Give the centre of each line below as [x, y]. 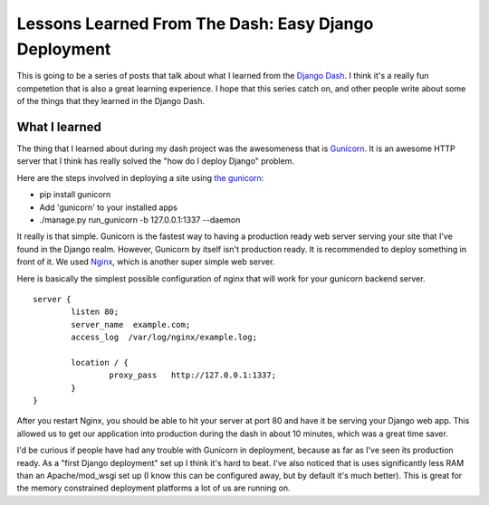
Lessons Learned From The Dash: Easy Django [195, 24]
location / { [100, 362]
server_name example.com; [131, 324]
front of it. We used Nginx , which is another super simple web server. [146, 262]
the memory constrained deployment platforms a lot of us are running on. [153, 488]
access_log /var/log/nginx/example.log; [164, 338]
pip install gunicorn [75, 195]
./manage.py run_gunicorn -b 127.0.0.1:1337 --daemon [140, 219]
